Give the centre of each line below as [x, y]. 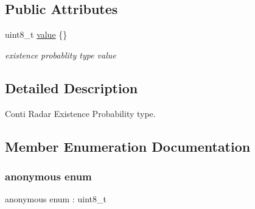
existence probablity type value [61, 55]
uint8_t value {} [36, 34]
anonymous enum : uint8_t [56, 199]
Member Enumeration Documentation [128, 146]
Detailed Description [72, 87]
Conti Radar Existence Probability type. [80, 113]
